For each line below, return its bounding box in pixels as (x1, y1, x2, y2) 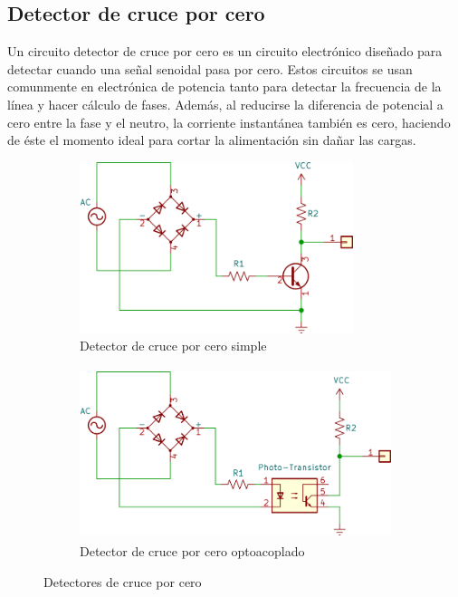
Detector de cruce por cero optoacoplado (80, 542, 305, 561)
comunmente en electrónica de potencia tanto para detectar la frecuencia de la (7, 77, 442, 96)
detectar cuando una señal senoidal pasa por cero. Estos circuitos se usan (7, 59, 413, 78)
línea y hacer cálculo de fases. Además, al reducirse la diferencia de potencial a (7, 94, 444, 113)
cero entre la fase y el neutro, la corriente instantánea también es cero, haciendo (7, 112, 451, 131)
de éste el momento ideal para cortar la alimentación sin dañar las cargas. (7, 130, 416, 149)
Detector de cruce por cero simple (80, 336, 267, 355)
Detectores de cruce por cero (43, 573, 202, 592)
